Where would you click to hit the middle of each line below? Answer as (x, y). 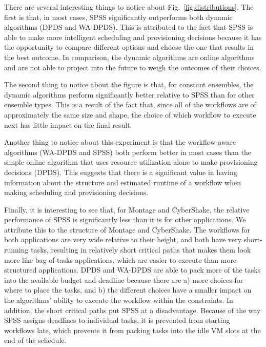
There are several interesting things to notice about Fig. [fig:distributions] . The (129, 7)
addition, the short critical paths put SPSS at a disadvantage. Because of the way (132, 310)
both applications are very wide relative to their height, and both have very (123, 239)
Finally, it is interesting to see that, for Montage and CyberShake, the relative (127, 209)
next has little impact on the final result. (68, 124)
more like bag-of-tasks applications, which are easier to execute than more (120, 259)
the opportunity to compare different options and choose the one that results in (129, 47)
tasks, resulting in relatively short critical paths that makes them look (141, 250)
